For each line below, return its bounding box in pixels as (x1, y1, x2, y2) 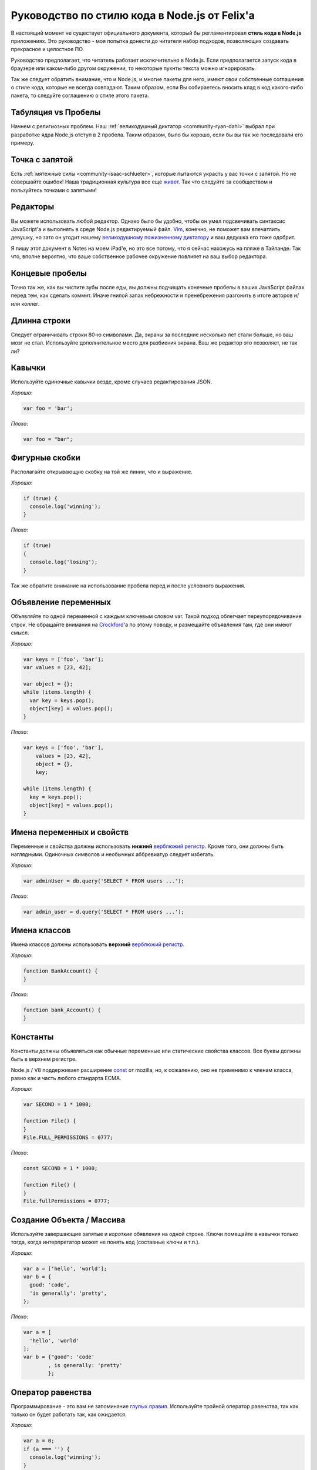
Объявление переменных (11, 597, 112, 607)
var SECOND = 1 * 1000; (23, 1101, 92, 1108)
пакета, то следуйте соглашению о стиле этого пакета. (11, 92, 150, 99)
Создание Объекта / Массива (11, 1215, 126, 1225)
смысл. (11, 629, 29, 636)
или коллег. (11, 300, 40, 307)
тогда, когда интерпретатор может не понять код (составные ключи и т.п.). (11, 1238, 200, 1246)
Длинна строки (11, 315, 70, 326)
